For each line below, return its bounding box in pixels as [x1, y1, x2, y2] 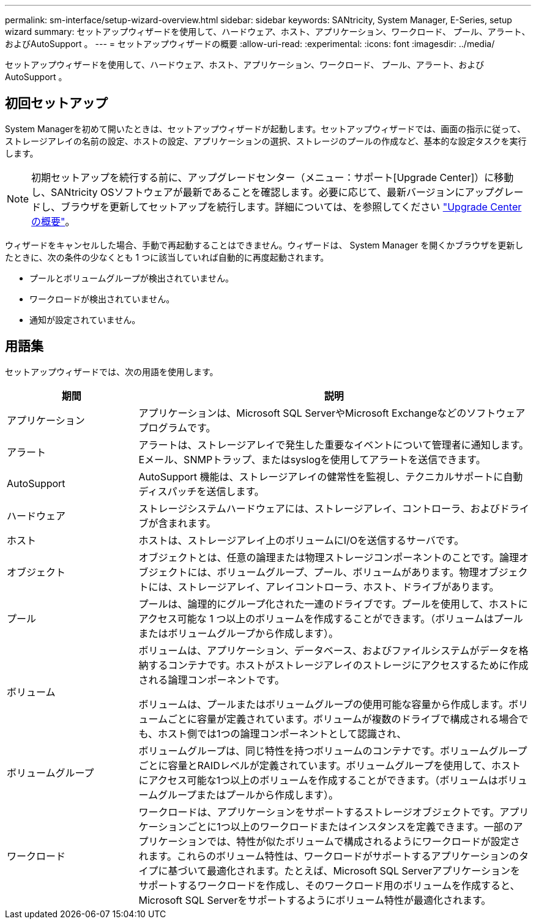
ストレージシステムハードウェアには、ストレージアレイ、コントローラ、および [138, 502, 500, 515]
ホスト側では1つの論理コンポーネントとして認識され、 [158, 727, 407, 740]
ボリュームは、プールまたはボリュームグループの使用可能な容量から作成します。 [138, 698, 508, 710]
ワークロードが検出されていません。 [29, 293, 175, 304]
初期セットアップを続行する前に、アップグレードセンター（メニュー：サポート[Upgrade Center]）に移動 [31, 171, 514, 184]
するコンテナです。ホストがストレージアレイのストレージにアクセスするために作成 [148, 658, 529, 671]
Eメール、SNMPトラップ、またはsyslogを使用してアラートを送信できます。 [138, 453, 486, 466]
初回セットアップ [5, 95, 108, 111]
